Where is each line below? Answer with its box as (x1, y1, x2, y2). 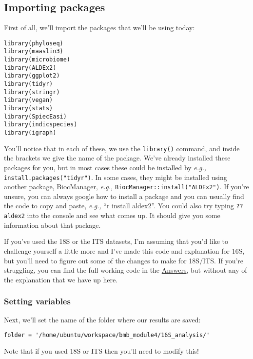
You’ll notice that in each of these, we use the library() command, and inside (4, 143, 240, 153)
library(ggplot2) (4, 72, 60, 80)
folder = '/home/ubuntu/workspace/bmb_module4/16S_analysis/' (4, 332, 210, 339)
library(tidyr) (4, 80, 53, 88)
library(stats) (4, 105, 53, 112)
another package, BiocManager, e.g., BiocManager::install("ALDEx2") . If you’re (4, 181, 249, 192)
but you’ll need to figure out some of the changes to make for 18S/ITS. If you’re (4, 255, 244, 265)
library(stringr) (4, 88, 60, 96)
